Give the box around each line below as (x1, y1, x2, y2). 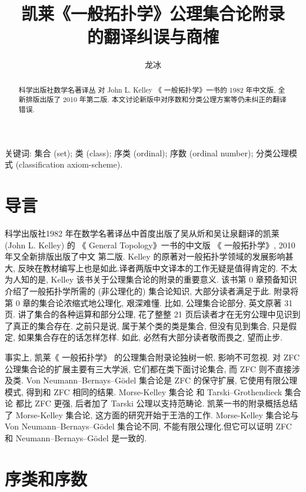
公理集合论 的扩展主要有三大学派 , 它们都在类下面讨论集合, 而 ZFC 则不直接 (5, 362, 292, 375)
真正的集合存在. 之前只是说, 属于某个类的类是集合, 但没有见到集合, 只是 (12, 319, 289, 332)
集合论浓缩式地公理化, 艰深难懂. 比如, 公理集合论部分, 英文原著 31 (39, 296, 293, 309)
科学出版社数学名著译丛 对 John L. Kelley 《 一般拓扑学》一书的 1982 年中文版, (18, 84, 276, 94)
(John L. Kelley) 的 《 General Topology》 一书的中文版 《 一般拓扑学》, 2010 (5, 238, 295, 251)
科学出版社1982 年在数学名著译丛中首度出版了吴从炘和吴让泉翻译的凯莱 (5, 227, 280, 239)
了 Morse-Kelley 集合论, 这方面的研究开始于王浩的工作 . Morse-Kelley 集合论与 (5, 408, 299, 421)
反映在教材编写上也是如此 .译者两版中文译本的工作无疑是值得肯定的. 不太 (18, 261, 298, 274)
